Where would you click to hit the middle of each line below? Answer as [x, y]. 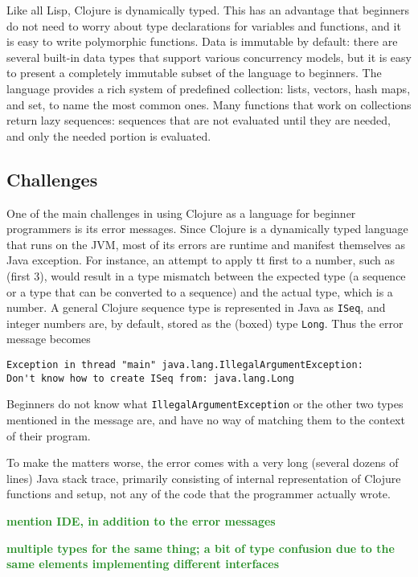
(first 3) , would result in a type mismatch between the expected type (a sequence [206, 275]
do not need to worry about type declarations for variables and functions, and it [204, 25]
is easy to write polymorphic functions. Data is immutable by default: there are [202, 41]
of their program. [49, 435]
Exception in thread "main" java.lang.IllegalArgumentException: [185, 365]
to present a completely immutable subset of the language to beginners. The [194, 73]
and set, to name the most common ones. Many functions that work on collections [209, 104]
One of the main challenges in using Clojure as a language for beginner [181, 213]
